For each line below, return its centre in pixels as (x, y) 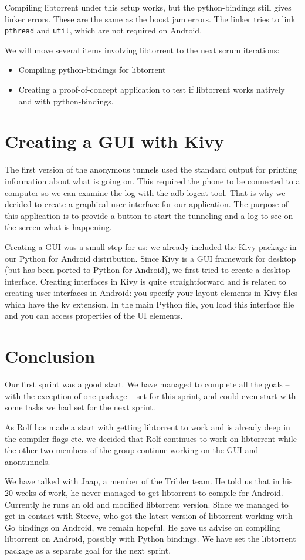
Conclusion (50, 356)
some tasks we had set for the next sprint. (80, 407)
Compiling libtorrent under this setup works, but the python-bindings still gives (148, 7)
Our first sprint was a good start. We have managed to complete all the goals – (147, 384)
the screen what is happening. (58, 227)
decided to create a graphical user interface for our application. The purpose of (147, 204)
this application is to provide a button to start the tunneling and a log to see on (149, 215)
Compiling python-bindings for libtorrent (92, 70)
